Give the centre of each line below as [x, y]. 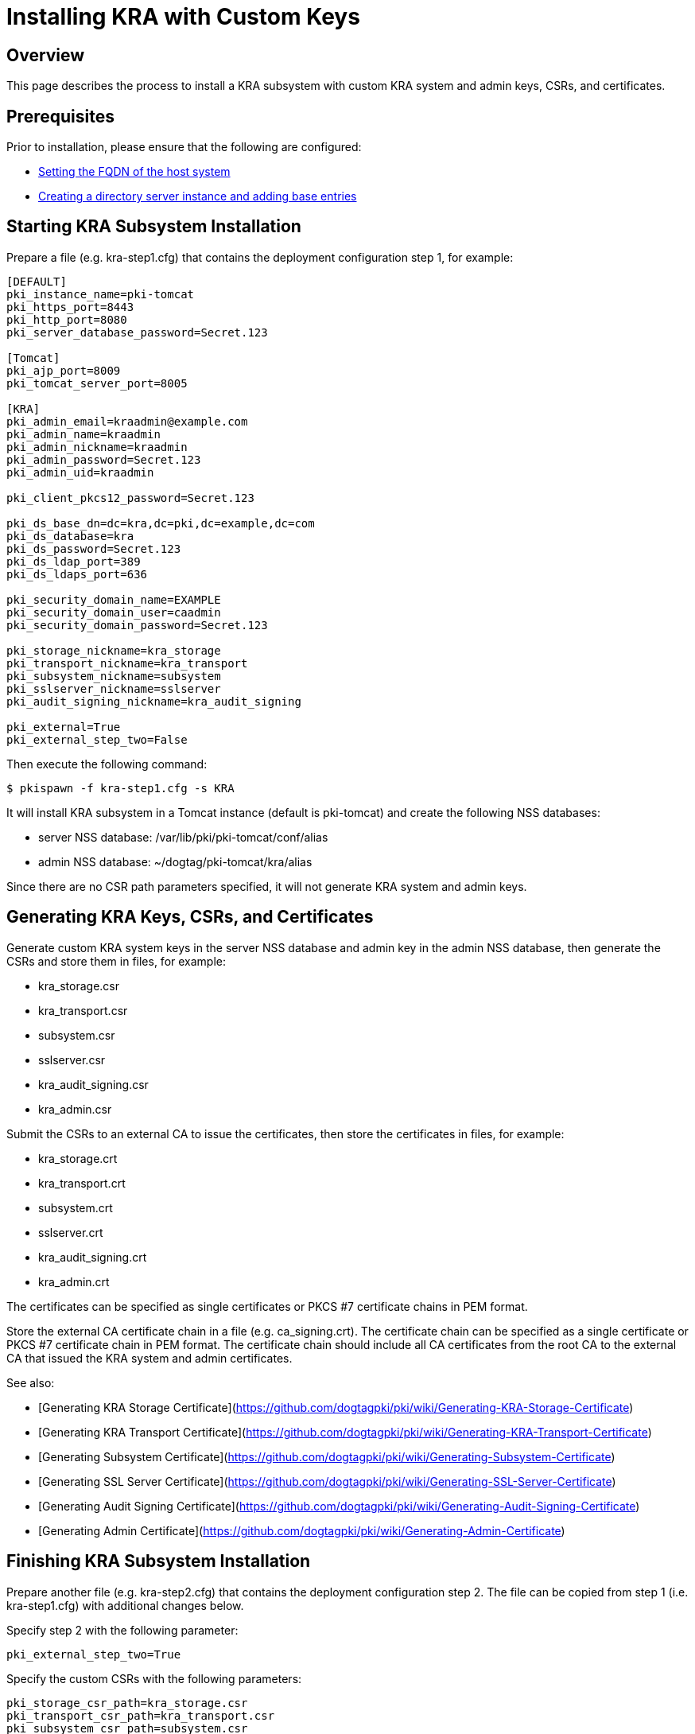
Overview [46, 55]
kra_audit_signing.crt [93, 1257]
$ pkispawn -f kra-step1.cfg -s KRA [120, 788]
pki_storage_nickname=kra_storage [114, 650]
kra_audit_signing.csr [93, 1084]
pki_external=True [64, 727]
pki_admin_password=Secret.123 [104, 459]
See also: [31, 1382]
